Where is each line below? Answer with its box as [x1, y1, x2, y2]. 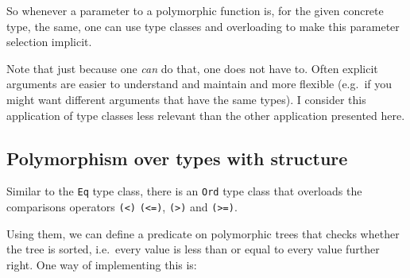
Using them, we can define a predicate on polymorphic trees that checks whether [6, 225, 400, 241]
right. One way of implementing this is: [6, 256, 197, 272]
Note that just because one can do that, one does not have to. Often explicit [6, 60, 378, 76]
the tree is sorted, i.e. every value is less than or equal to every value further [6, 241, 380, 257]
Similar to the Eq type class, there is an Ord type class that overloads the [6, 183, 362, 199]
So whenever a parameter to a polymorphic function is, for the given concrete [6, 2, 384, 18]
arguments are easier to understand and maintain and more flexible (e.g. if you [6, 75, 393, 92]
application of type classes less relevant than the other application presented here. [6, 106, 405, 123]
